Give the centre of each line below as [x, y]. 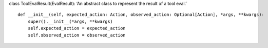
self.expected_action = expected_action [77, 28]
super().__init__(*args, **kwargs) [70, 21]
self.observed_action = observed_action [77, 35]
